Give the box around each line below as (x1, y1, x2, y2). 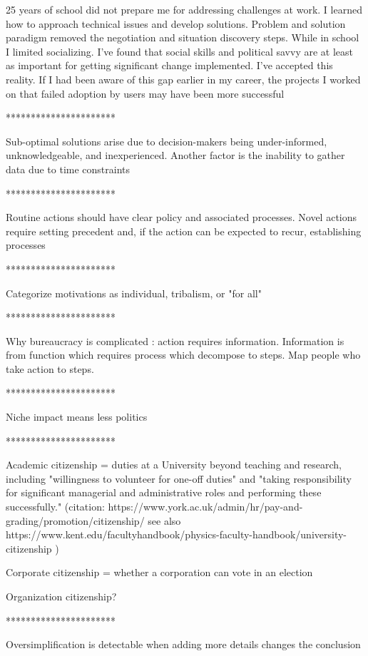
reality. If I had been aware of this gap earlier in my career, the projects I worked (6, 71, 361, 86)
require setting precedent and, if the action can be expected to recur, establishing (6, 223, 362, 238)
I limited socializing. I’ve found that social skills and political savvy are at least (6, 43, 354, 58)
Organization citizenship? (6, 589, 117, 603)
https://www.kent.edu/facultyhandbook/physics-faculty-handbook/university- (6, 527, 347, 542)
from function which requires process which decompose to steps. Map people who (6, 347, 361, 362)
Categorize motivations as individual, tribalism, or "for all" (6, 285, 262, 300)
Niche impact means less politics (6, 409, 148, 424)
